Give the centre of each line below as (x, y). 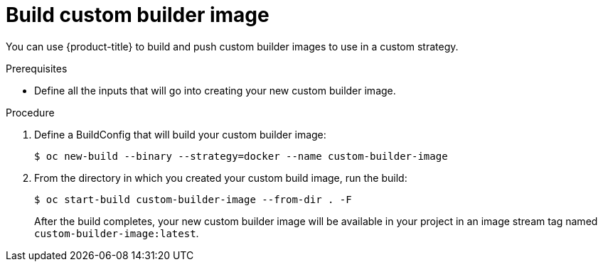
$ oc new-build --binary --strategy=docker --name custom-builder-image (241, 156)
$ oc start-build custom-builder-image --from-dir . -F (193, 199)
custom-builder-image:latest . (117, 233)
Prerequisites (37, 68)
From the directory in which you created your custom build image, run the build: (221, 178)
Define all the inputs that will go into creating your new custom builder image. (215, 90)
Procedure (30, 112)
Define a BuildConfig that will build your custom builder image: (180, 134)
